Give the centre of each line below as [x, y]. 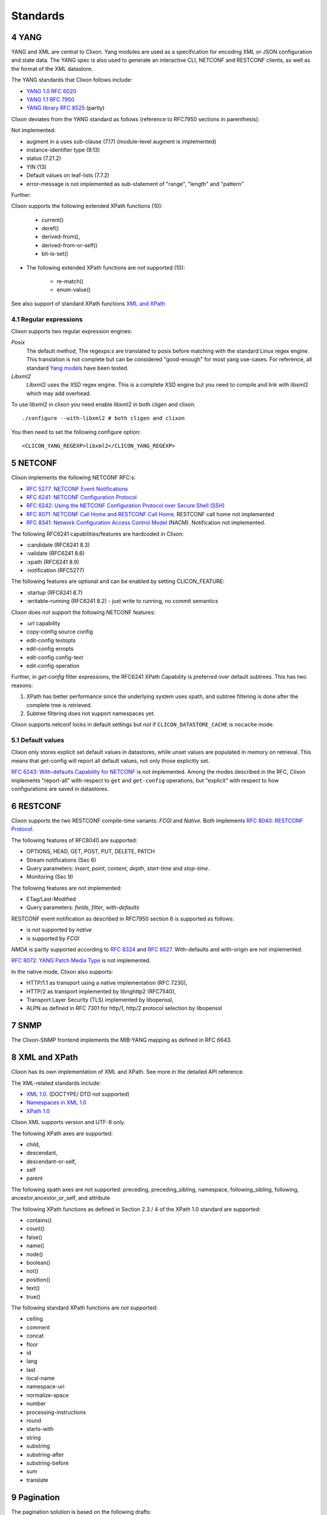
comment [38, 1327]
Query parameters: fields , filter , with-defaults [83, 907]
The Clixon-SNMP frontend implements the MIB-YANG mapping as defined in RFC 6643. [122, 1040]
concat [35, 1336]
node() [35, 1254]
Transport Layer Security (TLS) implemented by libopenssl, [100, 999]
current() [53, 220]
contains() [39, 1220]
